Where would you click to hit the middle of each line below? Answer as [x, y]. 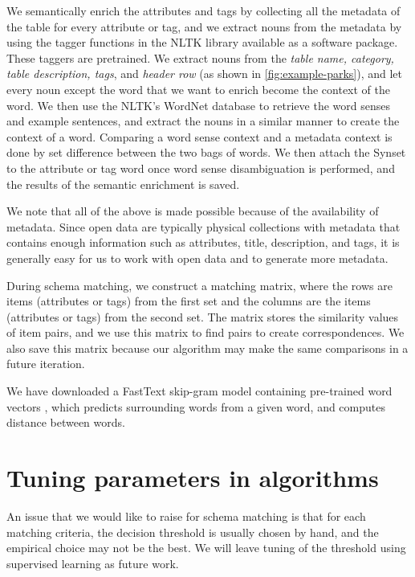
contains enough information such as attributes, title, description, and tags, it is [203, 242]
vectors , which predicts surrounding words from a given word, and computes [196, 406]
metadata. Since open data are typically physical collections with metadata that [203, 226]
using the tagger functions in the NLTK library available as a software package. [202, 42]
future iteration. [46, 364]
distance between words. [66, 422]
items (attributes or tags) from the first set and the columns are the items [189, 301]
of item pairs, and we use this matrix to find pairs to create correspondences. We [205, 332]
